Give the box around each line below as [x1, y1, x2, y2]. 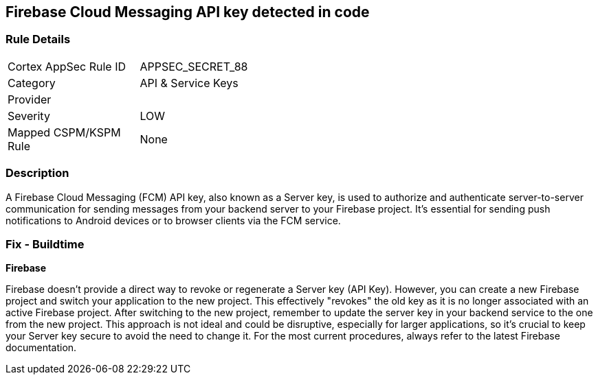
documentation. [5, 342, 77, 354]
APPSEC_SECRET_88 [140, 59, 248, 73]
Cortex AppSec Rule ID [8, 59, 126, 73]
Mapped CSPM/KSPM [8, 125, 121, 139]
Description [5, 166, 69, 180]
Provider [8, 92, 52, 106]
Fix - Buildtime [5, 237, 85, 251]
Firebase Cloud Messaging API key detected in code [5, 3, 370, 21]
